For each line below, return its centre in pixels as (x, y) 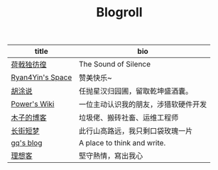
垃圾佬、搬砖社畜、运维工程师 (129, 118)
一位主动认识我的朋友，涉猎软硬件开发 (143, 105)
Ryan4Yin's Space (42, 77)
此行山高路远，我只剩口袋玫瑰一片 (136, 131)
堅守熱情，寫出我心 (111, 156)
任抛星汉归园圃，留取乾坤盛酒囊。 (136, 91)
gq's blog (27, 143)
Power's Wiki (33, 104)
